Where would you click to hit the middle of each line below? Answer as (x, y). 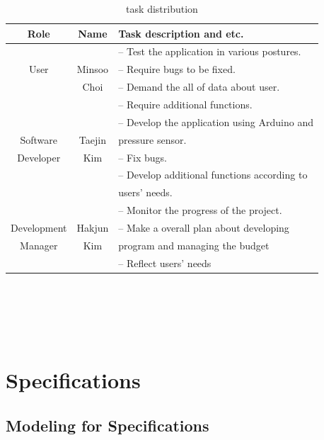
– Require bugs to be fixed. (177, 69)
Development (39, 227)
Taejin (92, 139)
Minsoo (93, 69)
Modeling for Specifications (108, 425)
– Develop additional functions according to (213, 175)
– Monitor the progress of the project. (200, 210)
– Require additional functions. (185, 104)
